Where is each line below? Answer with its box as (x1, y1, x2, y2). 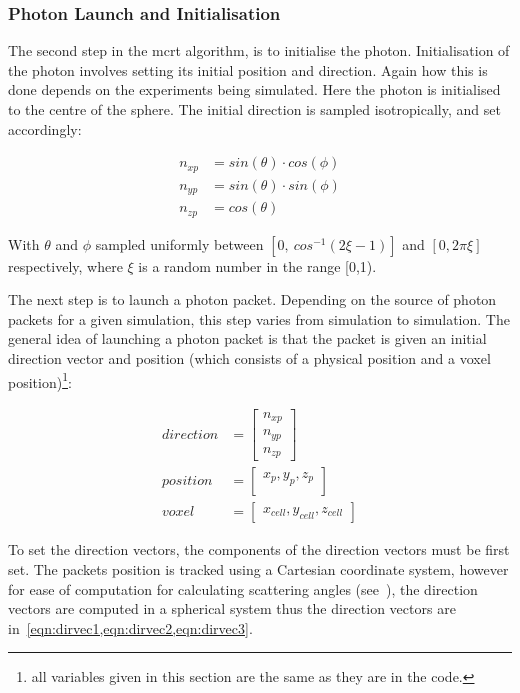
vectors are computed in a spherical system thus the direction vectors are (8, 598, 456, 619)
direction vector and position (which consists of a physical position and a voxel (8, 348, 491, 369)
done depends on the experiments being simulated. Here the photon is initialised (8, 79, 501, 100)
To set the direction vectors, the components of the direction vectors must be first (8, 539, 510, 560)
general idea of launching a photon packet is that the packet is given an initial (8, 328, 487, 349)
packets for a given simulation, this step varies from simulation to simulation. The (8, 308, 510, 329)
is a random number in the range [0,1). (138, 255, 377, 276)
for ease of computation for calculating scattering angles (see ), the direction (8, 578, 478, 599)
